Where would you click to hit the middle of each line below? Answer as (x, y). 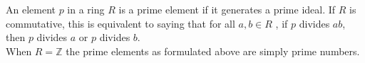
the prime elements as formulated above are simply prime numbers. (213, 51)
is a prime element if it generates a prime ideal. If (227, 9)
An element (31, 9)
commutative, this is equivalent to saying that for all (120, 23)
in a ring (86, 9)
